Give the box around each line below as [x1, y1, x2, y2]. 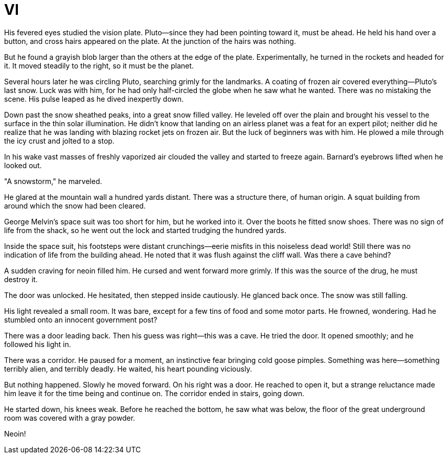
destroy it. [4, 274, 38, 284]
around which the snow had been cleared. [4, 201, 146, 210]
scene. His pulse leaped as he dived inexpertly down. [4, 94, 184, 103]
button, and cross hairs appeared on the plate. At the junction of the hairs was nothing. [4, 36, 296, 45]
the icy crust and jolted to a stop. [4, 136, 115, 145]
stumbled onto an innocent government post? [4, 315, 158, 324]
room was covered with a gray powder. [4, 413, 136, 422]
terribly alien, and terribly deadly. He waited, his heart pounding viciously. [4, 364, 252, 373]
